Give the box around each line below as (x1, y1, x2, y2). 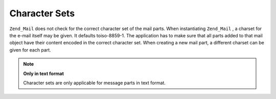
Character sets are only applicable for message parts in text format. (23, 80, 166, 86)
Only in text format (23, 70, 64, 77)
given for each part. (9, 46, 51, 53)
